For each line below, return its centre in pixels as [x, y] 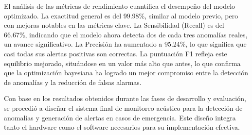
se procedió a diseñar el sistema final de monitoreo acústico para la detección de [123, 108]
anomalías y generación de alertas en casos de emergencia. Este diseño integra [120, 117]
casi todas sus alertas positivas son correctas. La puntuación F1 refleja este [116, 53]
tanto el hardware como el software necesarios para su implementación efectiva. [122, 127]
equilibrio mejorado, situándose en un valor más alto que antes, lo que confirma [122, 63]
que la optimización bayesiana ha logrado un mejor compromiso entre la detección [126, 73]
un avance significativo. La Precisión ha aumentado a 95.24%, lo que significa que [125, 44]
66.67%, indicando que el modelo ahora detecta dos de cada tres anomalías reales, [126, 34]
